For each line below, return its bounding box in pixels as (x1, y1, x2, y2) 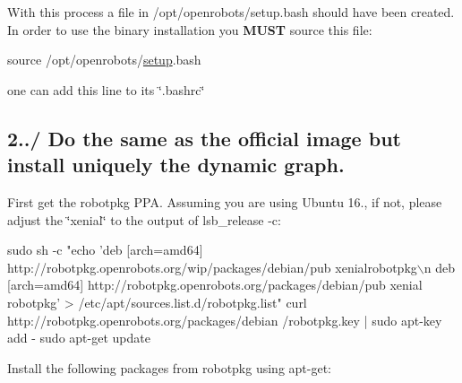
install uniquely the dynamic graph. (7, 151, 345, 178)
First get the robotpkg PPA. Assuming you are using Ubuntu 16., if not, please (7, 192, 442, 211)
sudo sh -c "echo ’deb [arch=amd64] (7, 240, 203, 259)
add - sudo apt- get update (7, 328, 150, 347)
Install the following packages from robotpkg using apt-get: (7, 358, 331, 377)
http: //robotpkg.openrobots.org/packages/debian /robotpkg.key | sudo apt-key (7, 310, 442, 329)
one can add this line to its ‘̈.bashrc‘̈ (7, 80, 205, 99)
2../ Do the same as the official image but (7, 124, 401, 152)
